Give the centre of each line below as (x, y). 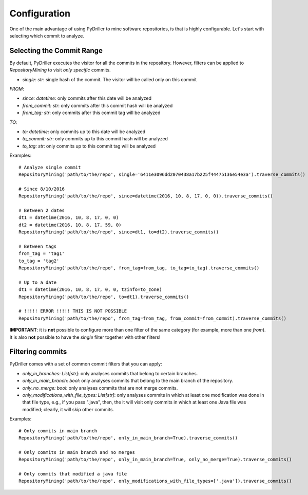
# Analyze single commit (50, 167)
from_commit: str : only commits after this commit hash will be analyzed (98, 105)
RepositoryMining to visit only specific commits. (60, 70)
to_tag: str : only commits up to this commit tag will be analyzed (89, 146)
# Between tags (38, 246)
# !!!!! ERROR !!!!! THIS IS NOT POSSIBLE (73, 311)
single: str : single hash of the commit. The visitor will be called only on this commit (110, 79)
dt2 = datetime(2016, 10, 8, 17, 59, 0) (70, 225)
